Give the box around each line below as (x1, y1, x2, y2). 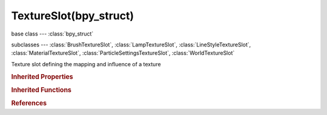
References (11, 99, 47, 108)
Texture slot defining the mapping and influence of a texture (11, 60, 161, 67)
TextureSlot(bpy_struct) (11, 9, 134, 22)
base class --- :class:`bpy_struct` (11, 30, 94, 37)
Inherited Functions (11, 85, 72, 94)
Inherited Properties (11, 72, 74, 81)
